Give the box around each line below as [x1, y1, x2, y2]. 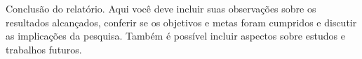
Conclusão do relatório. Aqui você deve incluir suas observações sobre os [6, 1, 316, 15]
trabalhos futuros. [6, 42, 82, 56]
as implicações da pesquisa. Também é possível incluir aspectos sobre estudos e [6, 28, 345, 43]
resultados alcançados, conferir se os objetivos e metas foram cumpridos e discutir [6, 15, 357, 29]
